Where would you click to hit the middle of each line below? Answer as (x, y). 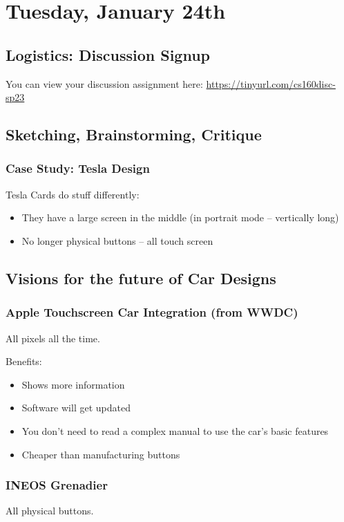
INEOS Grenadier (57, 485)
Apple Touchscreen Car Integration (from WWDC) (152, 312)
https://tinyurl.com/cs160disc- (271, 83)
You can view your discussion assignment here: (104, 83)
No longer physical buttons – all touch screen (117, 240)
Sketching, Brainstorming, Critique (134, 134)
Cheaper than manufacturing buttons (101, 454)
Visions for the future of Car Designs (141, 278)
